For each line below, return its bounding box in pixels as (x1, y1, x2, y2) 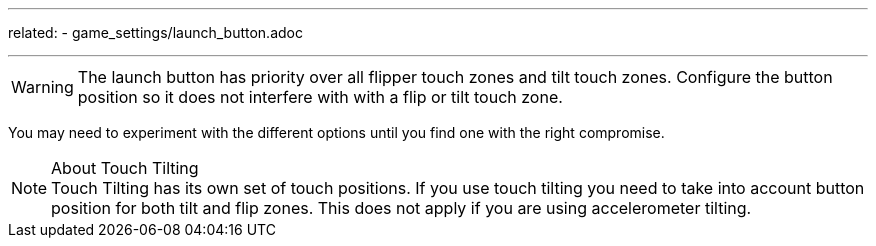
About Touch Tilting (51, 158, 199, 178)
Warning (11, 77, 74, 97)
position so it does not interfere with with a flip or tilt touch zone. (77, 87, 563, 107)
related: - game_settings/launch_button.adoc (8, 24, 303, 41)
